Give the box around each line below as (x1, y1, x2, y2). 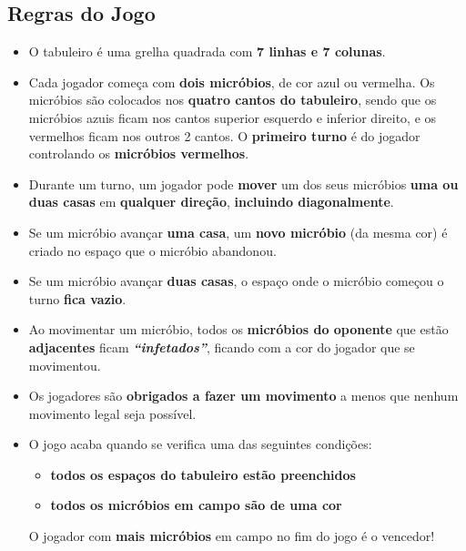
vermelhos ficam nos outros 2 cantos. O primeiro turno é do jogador (28, 126, 420, 145)
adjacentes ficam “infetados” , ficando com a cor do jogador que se (28, 337, 415, 356)
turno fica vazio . (28, 289, 127, 308)
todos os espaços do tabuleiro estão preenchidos (50, 464, 356, 484)
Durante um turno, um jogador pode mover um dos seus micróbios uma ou (28, 174, 459, 193)
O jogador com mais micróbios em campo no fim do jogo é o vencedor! (28, 526, 435, 546)
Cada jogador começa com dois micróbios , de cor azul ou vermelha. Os (28, 72, 435, 91)
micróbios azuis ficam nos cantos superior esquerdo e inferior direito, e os (28, 107, 437, 127)
